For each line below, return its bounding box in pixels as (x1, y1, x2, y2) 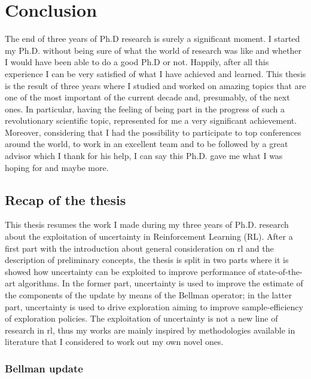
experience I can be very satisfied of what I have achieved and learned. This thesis (5, 67, 306, 80)
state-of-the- (258, 265, 303, 277)
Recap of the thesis (5, 190, 126, 209)
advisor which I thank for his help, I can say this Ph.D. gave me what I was (5, 149, 283, 162)
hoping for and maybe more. (5, 161, 109, 173)
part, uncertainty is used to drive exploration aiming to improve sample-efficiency (5, 300, 303, 313)
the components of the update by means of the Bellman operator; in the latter (5, 289, 292, 301)
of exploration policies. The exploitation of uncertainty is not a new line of (5, 312, 278, 325)
